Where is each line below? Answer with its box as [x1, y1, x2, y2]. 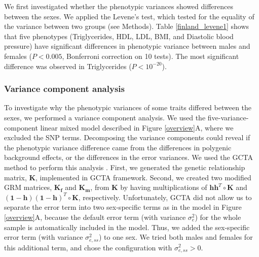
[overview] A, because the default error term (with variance [4, 211, 186, 222]
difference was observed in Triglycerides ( [4, 60, 132, 71]
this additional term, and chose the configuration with [4, 242, 172, 252]
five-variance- [207, 112, 249, 122]
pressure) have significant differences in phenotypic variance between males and [4, 41, 250, 51]
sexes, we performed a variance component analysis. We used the [4, 112, 206, 122]
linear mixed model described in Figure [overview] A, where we [40, 122, 234, 133]
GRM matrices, [4, 182, 52, 192]
